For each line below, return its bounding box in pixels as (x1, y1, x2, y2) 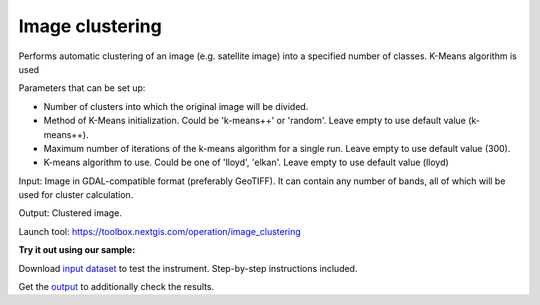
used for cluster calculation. (18, 189, 134, 201)
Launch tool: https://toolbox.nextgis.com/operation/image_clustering (18, 225, 302, 237)
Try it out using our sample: (18, 244, 136, 256)
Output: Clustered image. (18, 207, 122, 219)
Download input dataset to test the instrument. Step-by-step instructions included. (18, 262, 358, 274)
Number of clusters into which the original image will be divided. (43, 100, 309, 112)
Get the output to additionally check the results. (18, 281, 215, 293)
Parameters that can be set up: (18, 82, 146, 94)
